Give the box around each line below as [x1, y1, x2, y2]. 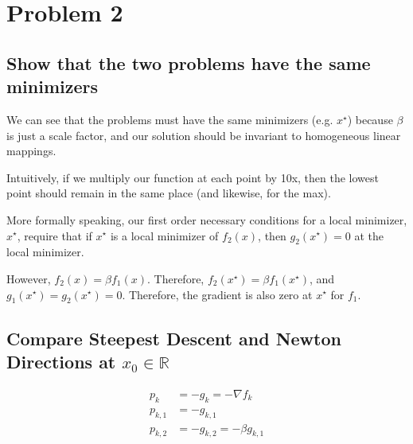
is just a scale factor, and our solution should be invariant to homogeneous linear [6, 127, 401, 143]
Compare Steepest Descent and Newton [6, 325, 341, 350]
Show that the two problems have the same [6, 50, 371, 75]
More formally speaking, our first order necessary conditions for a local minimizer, [6, 211, 407, 228]
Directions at [6, 349, 116, 374]
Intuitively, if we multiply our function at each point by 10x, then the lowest [6, 169, 379, 185]
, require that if [17, 227, 92, 243]
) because [347, 111, 393, 127]
